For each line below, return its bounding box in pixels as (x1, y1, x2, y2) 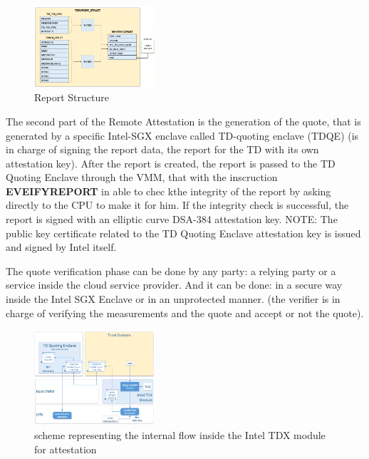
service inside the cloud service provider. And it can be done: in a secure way (6, 277, 343, 292)
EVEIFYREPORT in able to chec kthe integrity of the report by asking (6, 183, 331, 198)
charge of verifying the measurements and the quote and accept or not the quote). (6, 305, 364, 320)
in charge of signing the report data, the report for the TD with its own (6, 142, 319, 157)
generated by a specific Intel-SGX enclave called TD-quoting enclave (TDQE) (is (6, 128, 359, 143)
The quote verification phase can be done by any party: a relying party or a (6, 263, 336, 278)
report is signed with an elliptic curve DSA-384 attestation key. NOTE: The (6, 212, 338, 227)
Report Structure (34, 90, 109, 105)
